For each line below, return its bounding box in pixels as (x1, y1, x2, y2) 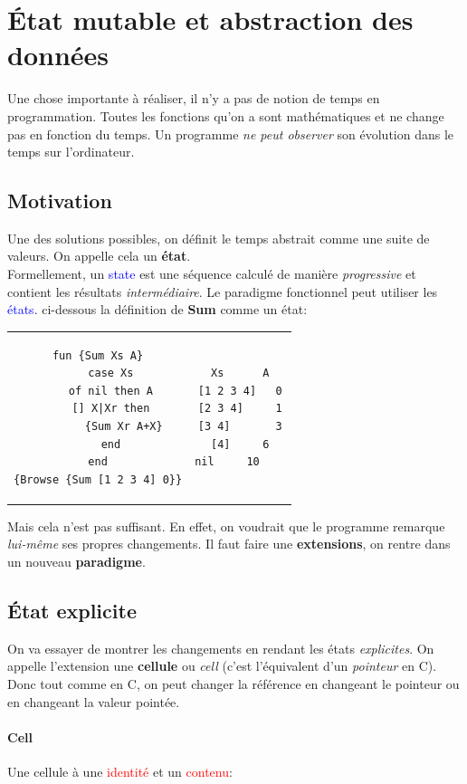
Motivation (7, 186, 112, 215)
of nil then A (68, 384, 153, 397)
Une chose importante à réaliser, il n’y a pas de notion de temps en (7, 89, 380, 108)
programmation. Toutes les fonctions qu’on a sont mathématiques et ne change (7, 106, 444, 125)
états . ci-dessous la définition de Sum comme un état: (7, 300, 308, 319)
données (7, 36, 110, 73)
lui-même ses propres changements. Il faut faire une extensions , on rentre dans (7, 534, 451, 553)
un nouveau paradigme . (7, 552, 146, 571)
